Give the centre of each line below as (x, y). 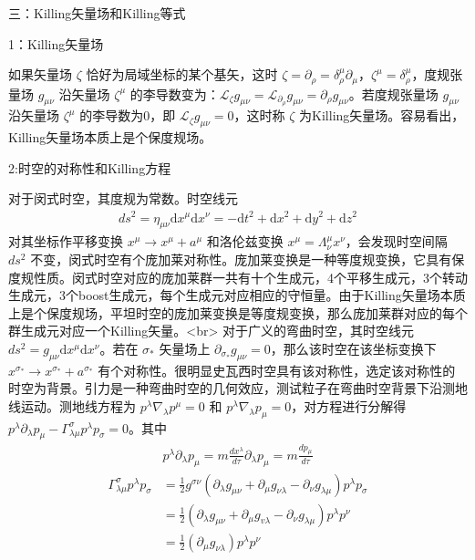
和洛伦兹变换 (245, 241)
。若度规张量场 (393, 93)
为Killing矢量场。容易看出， (382, 115)
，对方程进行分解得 (349, 405)
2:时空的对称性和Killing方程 (90, 167)
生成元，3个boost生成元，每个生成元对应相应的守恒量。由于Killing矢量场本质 (237, 295)
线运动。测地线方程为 (72, 405)
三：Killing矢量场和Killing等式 (97, 13)
